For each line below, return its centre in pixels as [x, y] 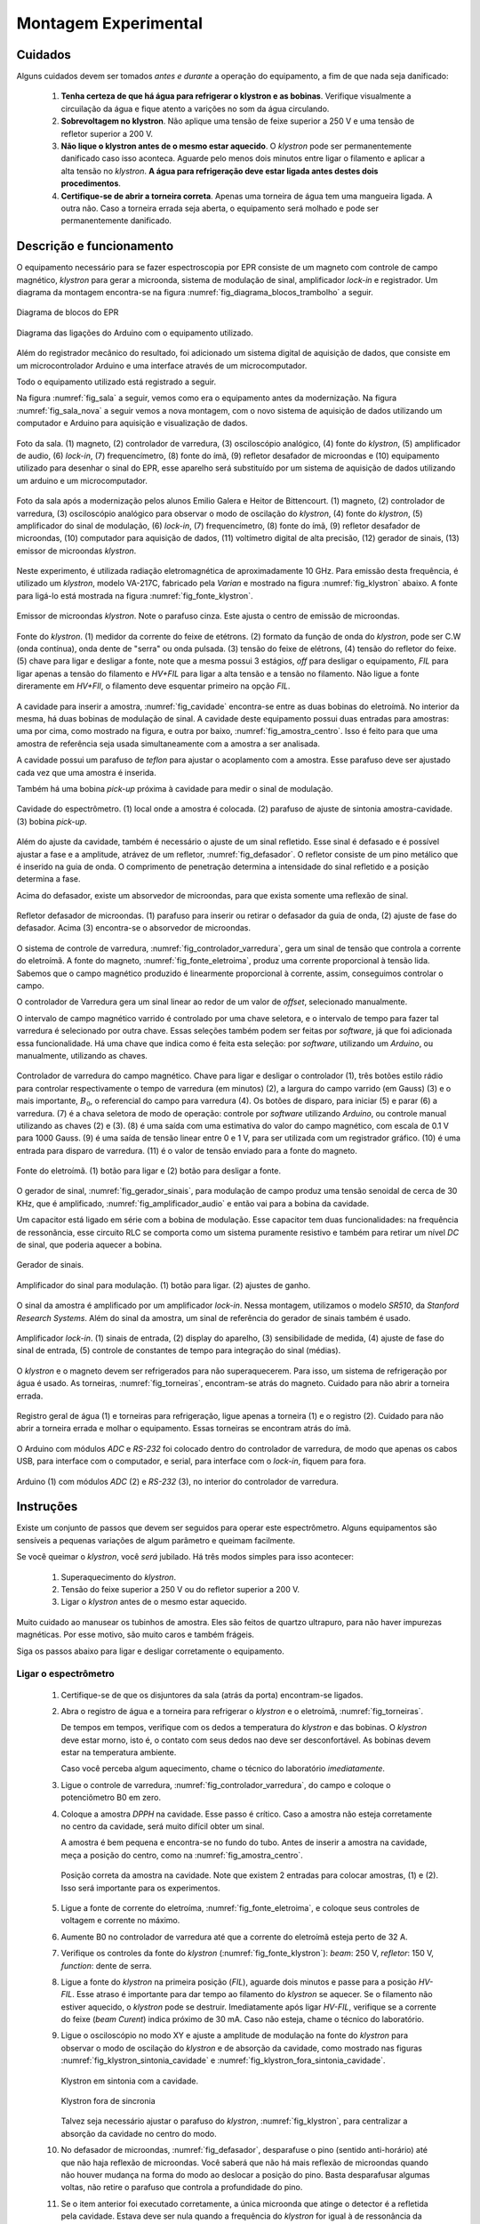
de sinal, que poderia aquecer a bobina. [89, 1245]
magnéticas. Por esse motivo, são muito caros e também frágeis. [136, 1635]
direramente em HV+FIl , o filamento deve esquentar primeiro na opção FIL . [153, 686]
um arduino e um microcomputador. [82, 480]
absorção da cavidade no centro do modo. [139, 2133]
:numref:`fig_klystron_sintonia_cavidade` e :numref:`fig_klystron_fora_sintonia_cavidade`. [223, 2060]
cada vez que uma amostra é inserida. [87, 772]
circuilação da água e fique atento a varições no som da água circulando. [195, 109]
